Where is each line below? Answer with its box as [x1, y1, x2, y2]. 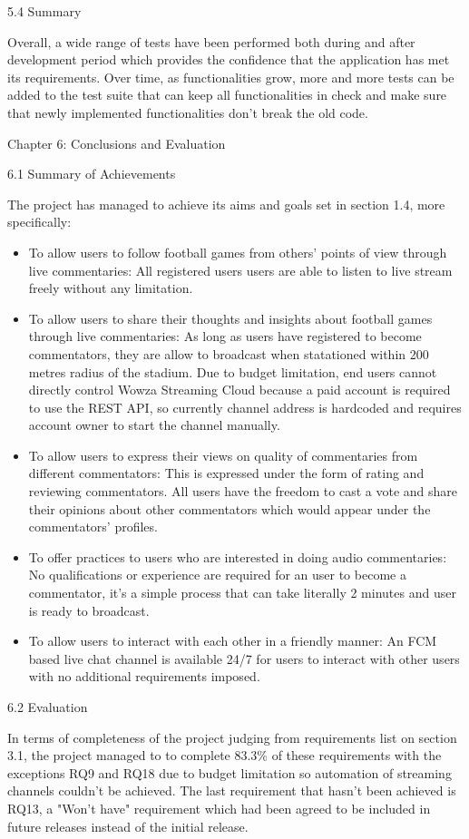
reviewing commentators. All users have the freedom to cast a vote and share [28, 482, 458, 501]
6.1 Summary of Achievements [7, 164, 176, 183]
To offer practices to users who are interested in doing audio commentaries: [28, 547, 447, 566]
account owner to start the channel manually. [28, 415, 280, 434]
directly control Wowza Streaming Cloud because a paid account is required [28, 380, 451, 399]
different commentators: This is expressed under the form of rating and [28, 463, 425, 483]
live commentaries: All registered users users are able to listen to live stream [28, 260, 453, 279]
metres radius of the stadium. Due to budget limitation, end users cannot [28, 362, 437, 381]
